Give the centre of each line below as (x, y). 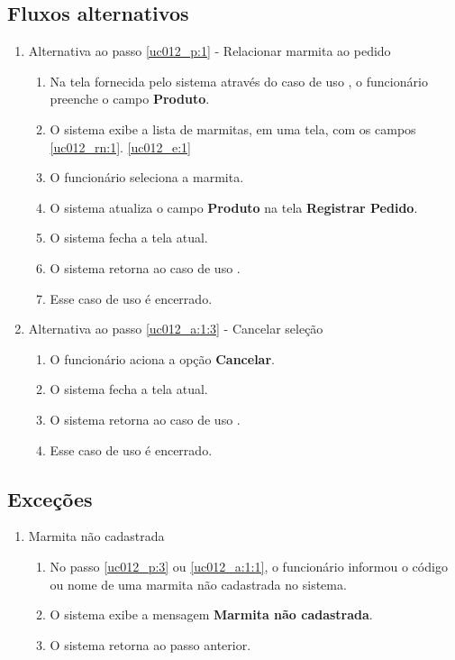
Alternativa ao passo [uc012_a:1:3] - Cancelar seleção (176, 329)
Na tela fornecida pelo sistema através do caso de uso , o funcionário (239, 81)
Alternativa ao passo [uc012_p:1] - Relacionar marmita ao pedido (209, 51)
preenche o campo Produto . (130, 99)
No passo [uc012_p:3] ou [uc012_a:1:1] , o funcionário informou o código (249, 566)
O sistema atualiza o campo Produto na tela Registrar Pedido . (234, 207)
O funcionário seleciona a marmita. (147, 177)
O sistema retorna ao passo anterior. (150, 644)
